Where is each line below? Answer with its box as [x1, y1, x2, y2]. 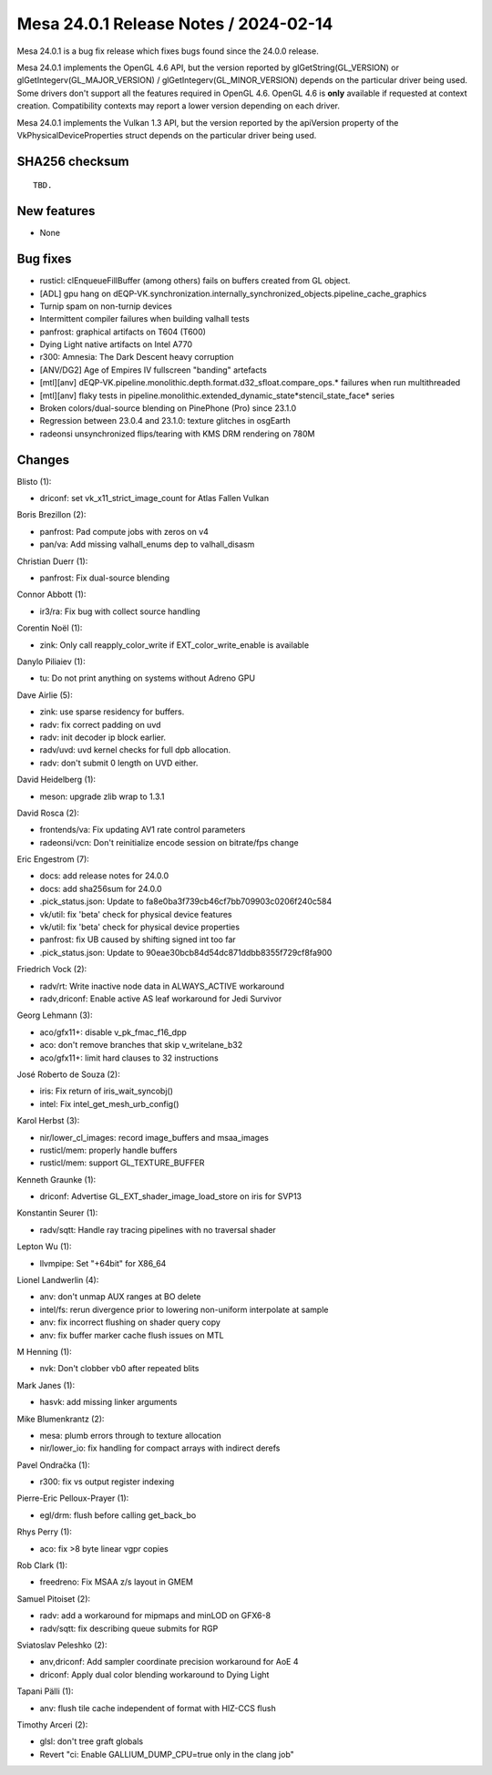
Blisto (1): [16, 476, 52, 487]
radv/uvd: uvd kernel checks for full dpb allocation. [39, 744, 231, 755]
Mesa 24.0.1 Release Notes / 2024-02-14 [16, 14, 333, 34]
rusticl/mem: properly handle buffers [39, 1144, 178, 1155]
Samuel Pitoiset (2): [16, 1593, 91, 1604]
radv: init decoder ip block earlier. [39, 732, 167, 743]
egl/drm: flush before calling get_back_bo [39, 1509, 197, 1521]
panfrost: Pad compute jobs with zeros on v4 [39, 526, 210, 537]
